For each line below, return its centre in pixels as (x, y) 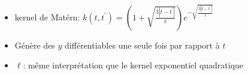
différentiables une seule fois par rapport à (142, 45)
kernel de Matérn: (47, 16)
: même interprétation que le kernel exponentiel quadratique (133, 65)
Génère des (35, 45)
